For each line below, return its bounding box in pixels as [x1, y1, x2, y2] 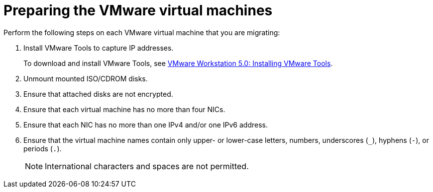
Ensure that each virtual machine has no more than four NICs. [23, 105, 225, 114]
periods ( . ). [23, 144, 62, 153]
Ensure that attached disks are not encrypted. [23, 89, 173, 98]
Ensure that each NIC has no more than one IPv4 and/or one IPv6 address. [23, 120, 268, 129]
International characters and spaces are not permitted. [45, 161, 249, 171]
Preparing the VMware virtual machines [3, 2, 273, 19]
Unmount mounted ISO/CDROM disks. [23, 74, 148, 83]
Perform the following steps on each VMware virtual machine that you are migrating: [3, 28, 280, 37]
